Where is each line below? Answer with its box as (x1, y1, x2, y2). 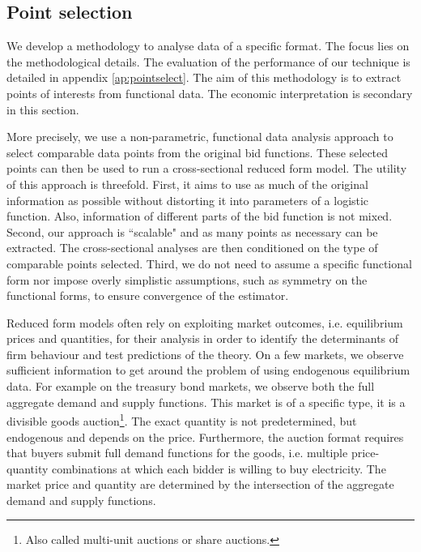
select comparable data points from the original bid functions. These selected (6, 143, 389, 160)
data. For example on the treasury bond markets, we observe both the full (6, 378, 375, 395)
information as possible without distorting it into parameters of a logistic (6, 191, 369, 208)
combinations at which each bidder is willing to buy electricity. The (52, 460, 386, 477)
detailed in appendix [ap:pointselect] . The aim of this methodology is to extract (6, 69, 402, 86)
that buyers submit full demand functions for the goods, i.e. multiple (6, 444, 348, 461)
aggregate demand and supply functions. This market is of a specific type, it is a (6, 393, 406, 410)
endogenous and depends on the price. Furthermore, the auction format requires (6, 428, 404, 445)
